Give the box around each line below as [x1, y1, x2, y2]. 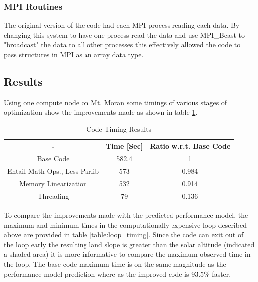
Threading [37, 190, 69, 201]
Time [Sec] [106, 141, 143, 151]
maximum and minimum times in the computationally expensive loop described [4, 219, 247, 230]
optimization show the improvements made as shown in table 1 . [4, 107, 198, 117]
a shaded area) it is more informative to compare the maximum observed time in [4, 249, 251, 259]
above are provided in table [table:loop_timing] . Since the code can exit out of [4, 229, 244, 240]
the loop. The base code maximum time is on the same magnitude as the [4, 259, 226, 269]
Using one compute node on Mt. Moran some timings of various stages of [4, 97, 227, 107]
